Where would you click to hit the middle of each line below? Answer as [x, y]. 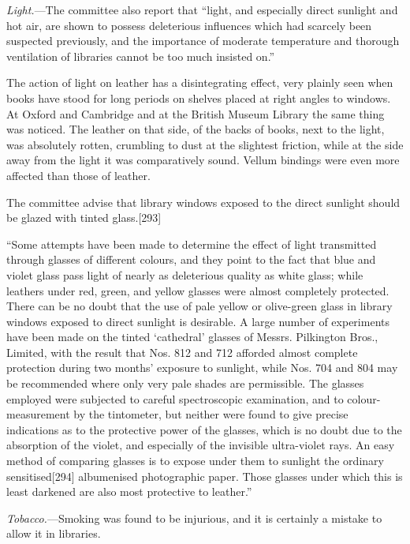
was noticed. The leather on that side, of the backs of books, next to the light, [196, 129]
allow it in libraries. [54, 533]
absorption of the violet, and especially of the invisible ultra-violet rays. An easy [201, 445]
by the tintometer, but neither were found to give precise [211, 414]
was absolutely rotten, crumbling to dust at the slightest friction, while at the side [205, 144]
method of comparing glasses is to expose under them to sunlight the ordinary [195, 461]
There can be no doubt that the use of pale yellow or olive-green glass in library [199, 306]
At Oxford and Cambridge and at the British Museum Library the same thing [196, 113]
